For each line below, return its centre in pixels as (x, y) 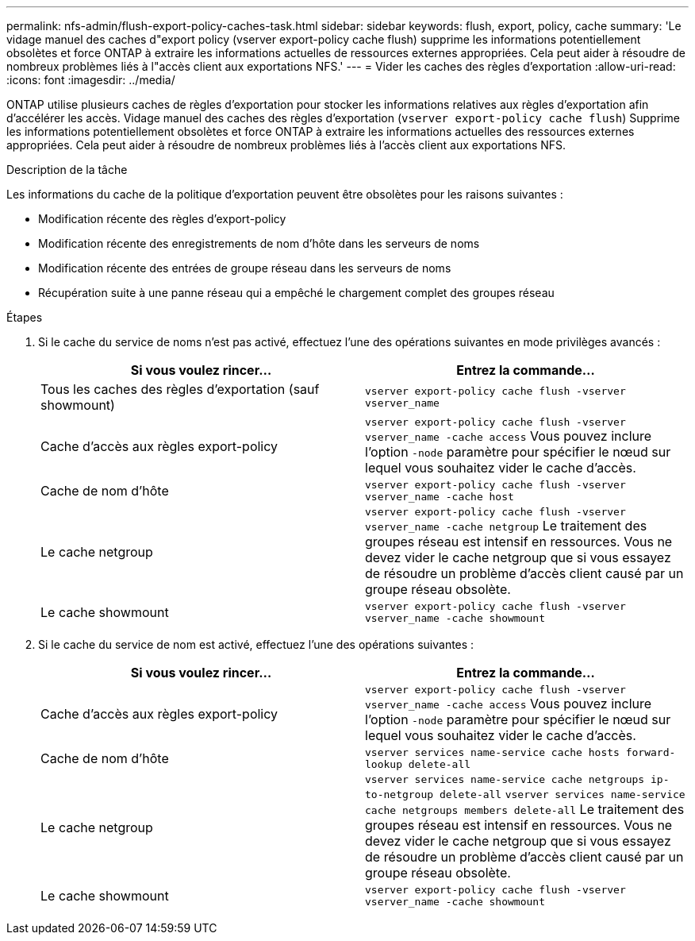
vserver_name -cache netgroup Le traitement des (506, 526)
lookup (384, 764)
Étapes (25, 317)
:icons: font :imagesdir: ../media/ (91, 80)
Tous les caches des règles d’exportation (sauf (180, 389)
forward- (651, 752)
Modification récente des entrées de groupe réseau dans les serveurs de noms (245, 268)
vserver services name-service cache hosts (492, 752)
